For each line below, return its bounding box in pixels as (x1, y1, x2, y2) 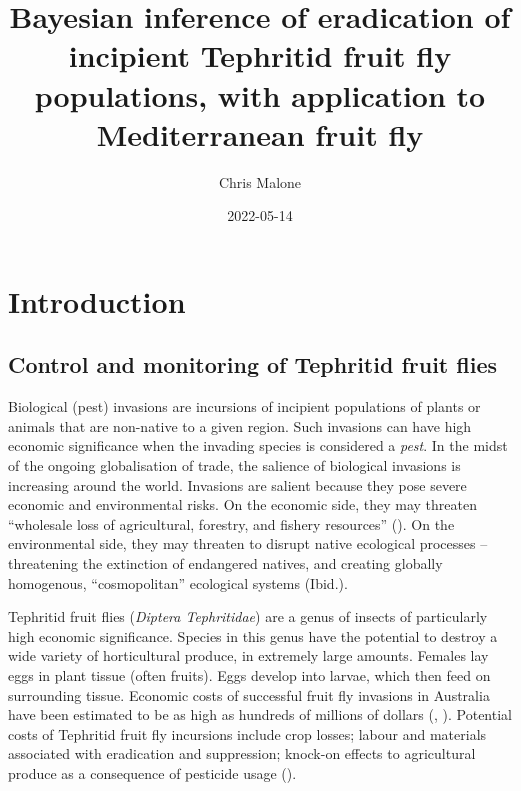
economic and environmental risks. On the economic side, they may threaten (8, 494, 477, 515)
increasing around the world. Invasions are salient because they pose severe (8, 474, 467, 495)
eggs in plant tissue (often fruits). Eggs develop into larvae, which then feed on (8, 664, 491, 685)
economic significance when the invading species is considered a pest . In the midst (8, 435, 508, 456)
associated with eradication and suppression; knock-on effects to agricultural (8, 743, 476, 764)
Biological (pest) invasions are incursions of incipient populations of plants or (8, 396, 481, 417)
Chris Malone (218, 171, 302, 192)
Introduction (8, 280, 186, 321)
